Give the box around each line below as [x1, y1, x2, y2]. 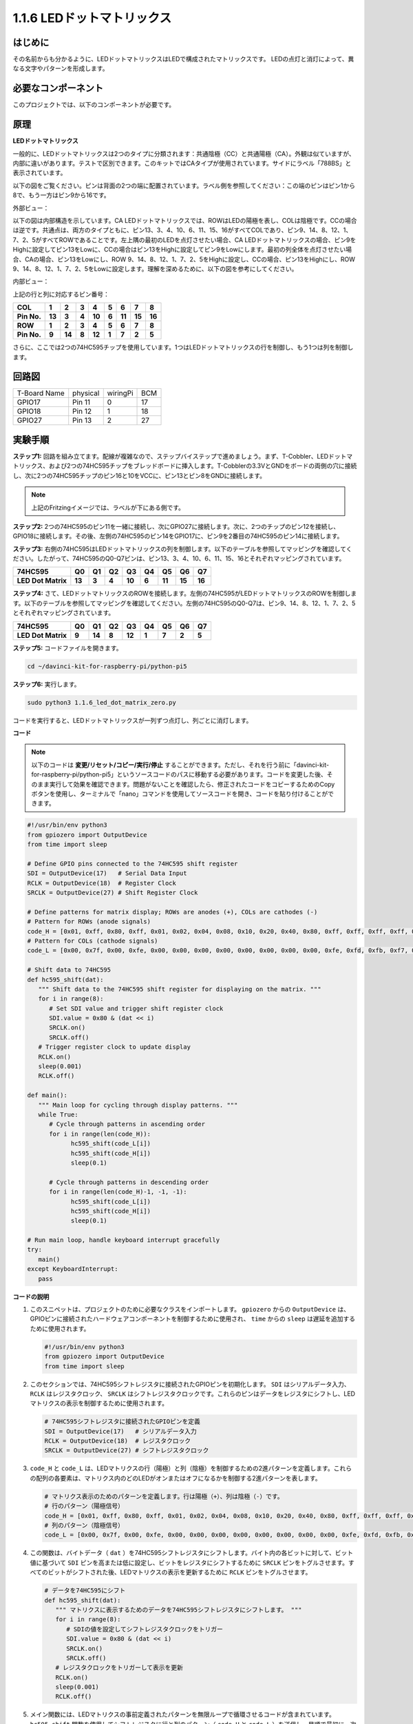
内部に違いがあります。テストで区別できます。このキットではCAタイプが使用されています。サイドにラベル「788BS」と [12, 159, 352, 168]
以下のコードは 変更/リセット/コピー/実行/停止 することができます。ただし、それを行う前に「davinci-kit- [31, 761, 330, 769]
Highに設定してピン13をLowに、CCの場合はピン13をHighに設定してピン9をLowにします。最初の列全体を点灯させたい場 [12, 245, 352, 254]
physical [72, 388, 100, 398]
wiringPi [107, 388, 134, 398]
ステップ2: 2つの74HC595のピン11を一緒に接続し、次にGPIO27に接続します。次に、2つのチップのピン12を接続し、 [12, 522, 340, 530]
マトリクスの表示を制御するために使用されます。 [30, 1399, 169, 1407]
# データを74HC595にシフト [44, 1587, 126, 1594]
